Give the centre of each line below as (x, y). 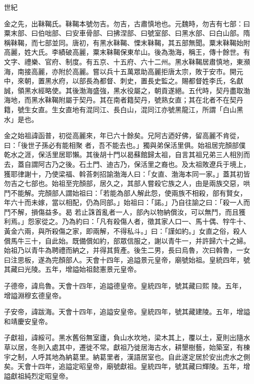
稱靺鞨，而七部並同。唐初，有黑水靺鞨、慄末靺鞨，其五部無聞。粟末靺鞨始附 (127, 42)
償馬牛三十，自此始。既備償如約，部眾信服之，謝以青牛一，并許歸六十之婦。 (127, 240)
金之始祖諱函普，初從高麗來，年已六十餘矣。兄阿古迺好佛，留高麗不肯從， (124, 135)
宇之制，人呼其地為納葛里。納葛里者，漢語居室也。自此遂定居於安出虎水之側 (127, 356)
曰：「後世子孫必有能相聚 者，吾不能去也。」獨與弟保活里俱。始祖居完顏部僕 (125, 145)
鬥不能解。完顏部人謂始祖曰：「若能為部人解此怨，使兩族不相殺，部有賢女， (125, 192)
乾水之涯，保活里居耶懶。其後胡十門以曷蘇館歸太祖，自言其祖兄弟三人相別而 (127, 154)
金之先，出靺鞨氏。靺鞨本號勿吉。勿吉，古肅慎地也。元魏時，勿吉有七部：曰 (127, 23)
